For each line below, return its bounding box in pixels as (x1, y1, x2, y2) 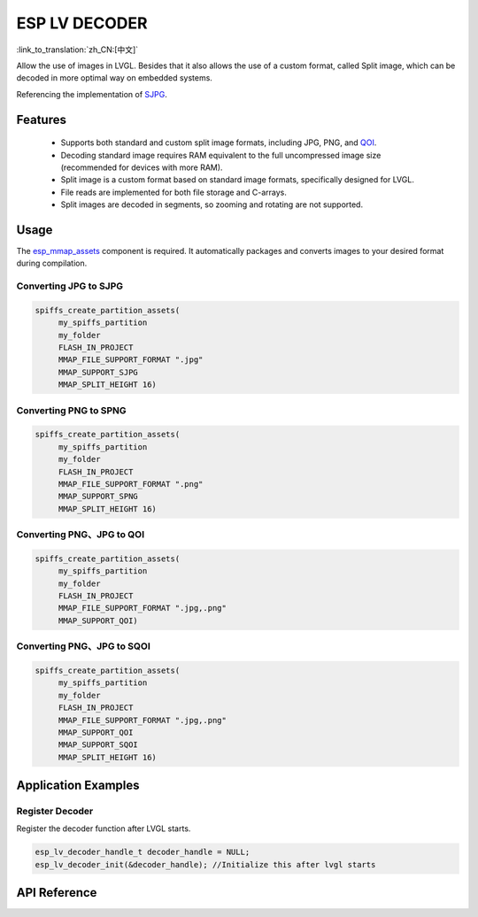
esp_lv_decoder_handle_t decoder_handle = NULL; (35, 847, 251, 858)
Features (16, 112, 66, 127)
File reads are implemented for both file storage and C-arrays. (60, 187, 287, 197)
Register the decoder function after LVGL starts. (16, 823, 191, 834)
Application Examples (16, 778, 141, 793)
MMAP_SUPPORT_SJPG (58, 367, 139, 377)
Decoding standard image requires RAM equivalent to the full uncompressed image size (60, 150, 382, 160)
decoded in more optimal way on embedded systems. (16, 73, 212, 83)
